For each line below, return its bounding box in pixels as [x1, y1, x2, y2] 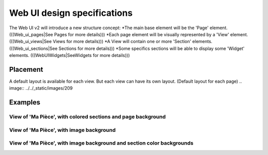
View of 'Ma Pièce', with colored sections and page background [9, 113, 166, 120]
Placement [9, 65, 43, 74]
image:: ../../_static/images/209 [9, 85, 73, 91]
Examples [9, 98, 41, 106]
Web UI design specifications [9, 7, 133, 18]
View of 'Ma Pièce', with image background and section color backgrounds [9, 140, 194, 147]
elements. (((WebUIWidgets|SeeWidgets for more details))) [9, 52, 130, 58]
